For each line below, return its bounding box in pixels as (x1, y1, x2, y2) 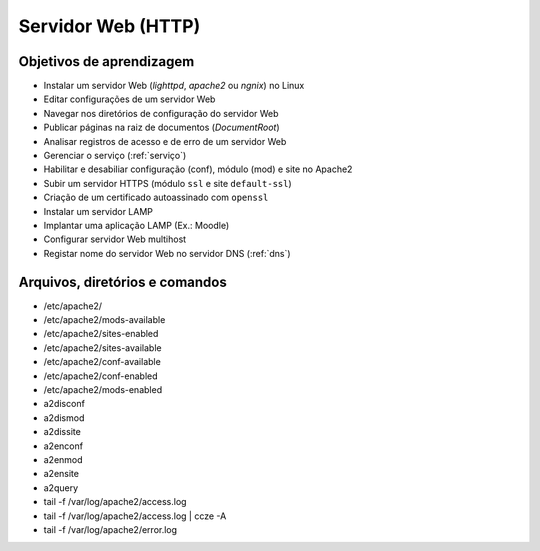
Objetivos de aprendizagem (18, 53, 195, 70)
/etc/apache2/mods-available (43, 314, 166, 326)
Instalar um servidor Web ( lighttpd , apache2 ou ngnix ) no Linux (43, 80, 305, 92)
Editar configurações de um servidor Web (43, 93, 216, 105)
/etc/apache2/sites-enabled (43, 328, 159, 340)
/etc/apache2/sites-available (43, 341, 162, 354)
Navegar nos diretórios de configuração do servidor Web (43, 107, 279, 119)
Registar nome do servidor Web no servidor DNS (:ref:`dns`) (43, 247, 291, 259)
